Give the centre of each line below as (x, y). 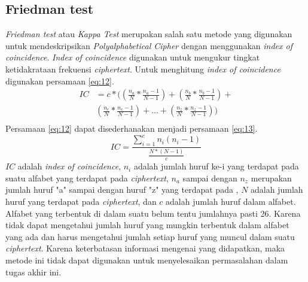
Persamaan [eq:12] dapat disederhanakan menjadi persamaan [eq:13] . (132, 128)
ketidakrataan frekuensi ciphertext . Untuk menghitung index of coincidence (143, 69)
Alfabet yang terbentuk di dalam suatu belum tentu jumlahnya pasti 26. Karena (153, 213)
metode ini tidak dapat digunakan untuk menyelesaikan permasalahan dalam (147, 260)
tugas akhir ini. (33, 272)
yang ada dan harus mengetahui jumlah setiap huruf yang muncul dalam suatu (150, 236)
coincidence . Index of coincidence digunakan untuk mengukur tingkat (133, 57)
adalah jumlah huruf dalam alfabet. (231, 201)
